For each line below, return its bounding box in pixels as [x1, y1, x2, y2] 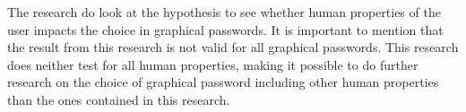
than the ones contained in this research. [7, 90, 230, 108]
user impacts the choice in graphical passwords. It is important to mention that [7, 20, 444, 39]
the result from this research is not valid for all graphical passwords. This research [7, 38, 459, 56]
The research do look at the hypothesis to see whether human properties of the [7, 3, 441, 21]
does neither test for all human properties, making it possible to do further [7, 55, 419, 73]
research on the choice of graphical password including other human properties [7, 73, 439, 91]
